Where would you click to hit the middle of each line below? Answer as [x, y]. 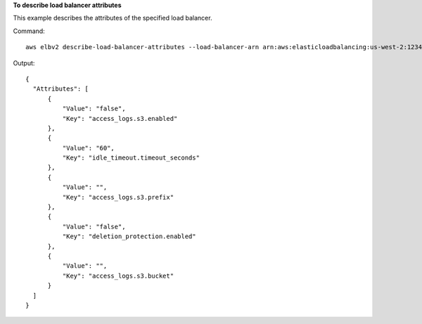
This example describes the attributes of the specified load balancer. [113, 18]
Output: [24, 63]
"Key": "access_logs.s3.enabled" [120, 118]
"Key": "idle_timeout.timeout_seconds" [131, 158]
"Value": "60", [89, 148]
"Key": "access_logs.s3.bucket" [118, 276]
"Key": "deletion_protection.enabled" [129, 236]
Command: [29, 31]
